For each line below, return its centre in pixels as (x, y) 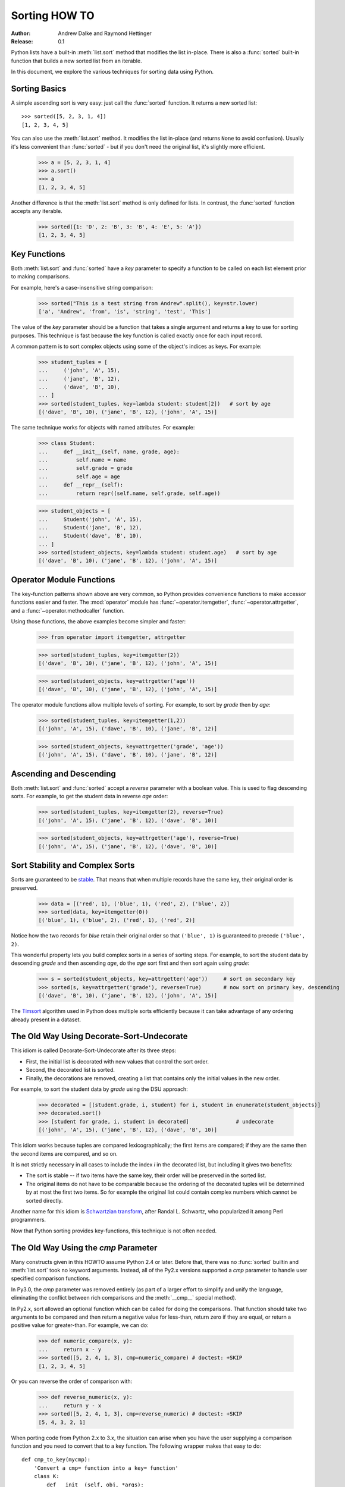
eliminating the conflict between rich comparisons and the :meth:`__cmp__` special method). (124, 1298)
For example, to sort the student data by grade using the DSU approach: (100, 1089)
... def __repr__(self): (81, 485)
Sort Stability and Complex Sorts (73, 865)
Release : (22, 41)
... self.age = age (79, 476)
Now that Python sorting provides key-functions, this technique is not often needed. (114, 1231)
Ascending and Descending (63, 774)
